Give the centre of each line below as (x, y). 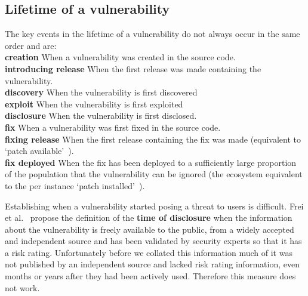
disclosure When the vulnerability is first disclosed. (101, 115)
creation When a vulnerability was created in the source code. (120, 57)
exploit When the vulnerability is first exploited (94, 104)
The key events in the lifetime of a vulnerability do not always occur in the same (153, 34)
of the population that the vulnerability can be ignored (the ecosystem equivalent (154, 174)
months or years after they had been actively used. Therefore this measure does (150, 276)
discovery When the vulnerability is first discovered (101, 92)
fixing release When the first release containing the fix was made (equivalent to (153, 139)
